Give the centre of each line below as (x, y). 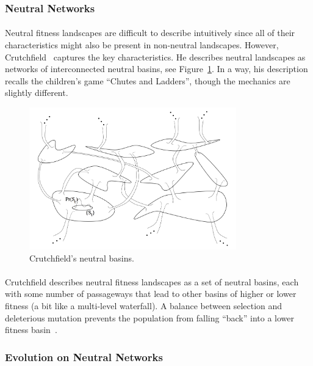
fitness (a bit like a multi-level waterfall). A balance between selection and (144, 306)
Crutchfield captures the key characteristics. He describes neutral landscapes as (155, 57)
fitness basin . (31, 330)
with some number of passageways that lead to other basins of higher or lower (151, 294)
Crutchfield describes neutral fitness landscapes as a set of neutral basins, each (152, 281)
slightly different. (37, 93)
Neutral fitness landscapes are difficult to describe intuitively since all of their (150, 33)
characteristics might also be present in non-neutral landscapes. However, (142, 45)
